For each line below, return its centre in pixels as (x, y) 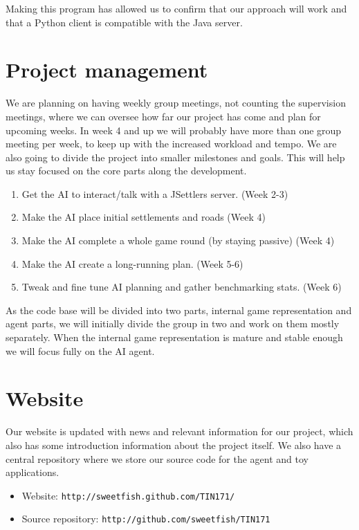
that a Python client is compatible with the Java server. (124, 22)
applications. (33, 472)
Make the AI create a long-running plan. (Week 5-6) (132, 263)
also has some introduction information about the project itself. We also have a (174, 445)
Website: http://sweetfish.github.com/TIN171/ (128, 495)
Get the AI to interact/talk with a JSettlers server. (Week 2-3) (155, 193)
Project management (107, 70)
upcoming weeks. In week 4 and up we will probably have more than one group (174, 130)
